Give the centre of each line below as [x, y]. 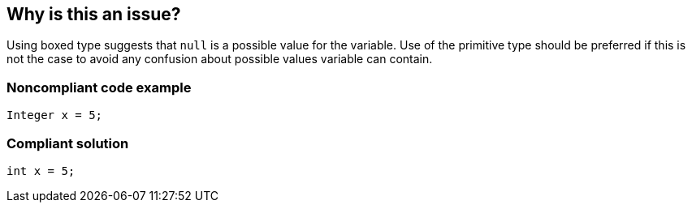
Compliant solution [68, 143]
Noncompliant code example [99, 87]
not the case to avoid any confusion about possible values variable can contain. [220, 59]
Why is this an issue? [94, 14]
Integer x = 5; [55, 115]
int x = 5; [41, 171]
